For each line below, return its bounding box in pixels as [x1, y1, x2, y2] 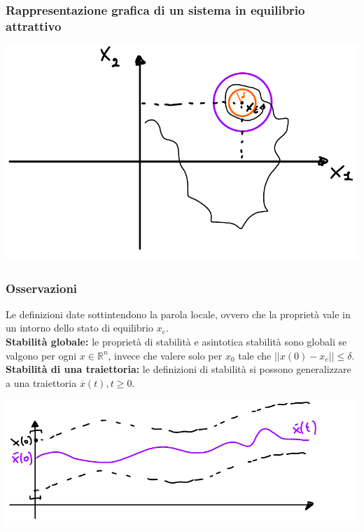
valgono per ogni [6, 348, 77, 362]
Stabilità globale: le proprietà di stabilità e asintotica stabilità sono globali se [6, 334, 347, 349]
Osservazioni [6, 279, 78, 296]
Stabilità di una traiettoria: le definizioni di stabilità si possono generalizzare [6, 362, 351, 376]
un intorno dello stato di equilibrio [6, 320, 153, 335]
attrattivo [6, 17, 62, 34]
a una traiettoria [6, 375, 77, 390]
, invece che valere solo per [108, 348, 223, 362]
